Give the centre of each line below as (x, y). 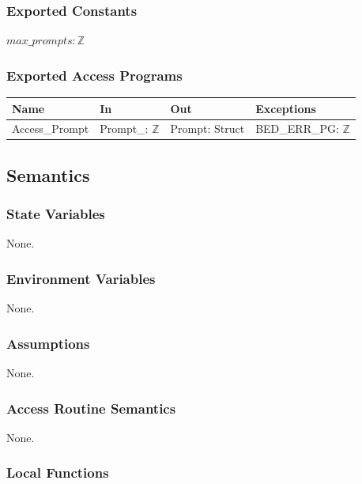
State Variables (56, 214)
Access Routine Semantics (91, 408)
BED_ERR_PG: (297, 129)
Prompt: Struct (207, 129)
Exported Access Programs (94, 75)
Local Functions (58, 473)
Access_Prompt (51, 129)
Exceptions (286, 108)
